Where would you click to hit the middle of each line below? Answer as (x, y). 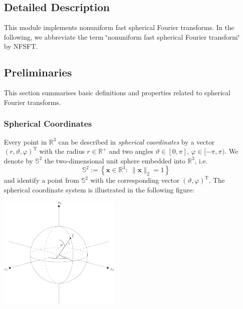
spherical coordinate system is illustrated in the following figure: (99, 189)
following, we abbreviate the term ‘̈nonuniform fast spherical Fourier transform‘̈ (122, 37)
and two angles (131, 151)
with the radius (62, 151)
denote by (18, 160)
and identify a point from (41, 180)
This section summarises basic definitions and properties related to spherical (117, 93)
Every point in (25, 141)
